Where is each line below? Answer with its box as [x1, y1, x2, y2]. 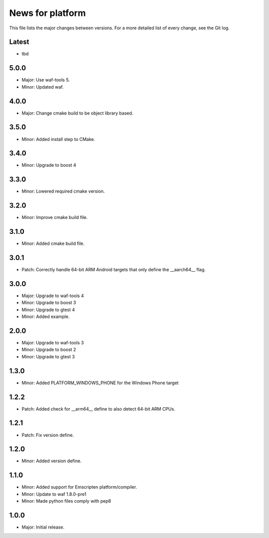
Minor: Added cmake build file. [21, 240, 85, 246]
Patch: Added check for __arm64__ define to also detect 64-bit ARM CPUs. [21, 406, 175, 412]
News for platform [9, 7, 86, 18]
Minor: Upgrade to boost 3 [21, 300, 77, 306]
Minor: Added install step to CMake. [21, 136, 96, 142]
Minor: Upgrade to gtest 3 [21, 353, 75, 359]
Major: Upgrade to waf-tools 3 [21, 340, 84, 346]
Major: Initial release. [21, 524, 65, 530]
